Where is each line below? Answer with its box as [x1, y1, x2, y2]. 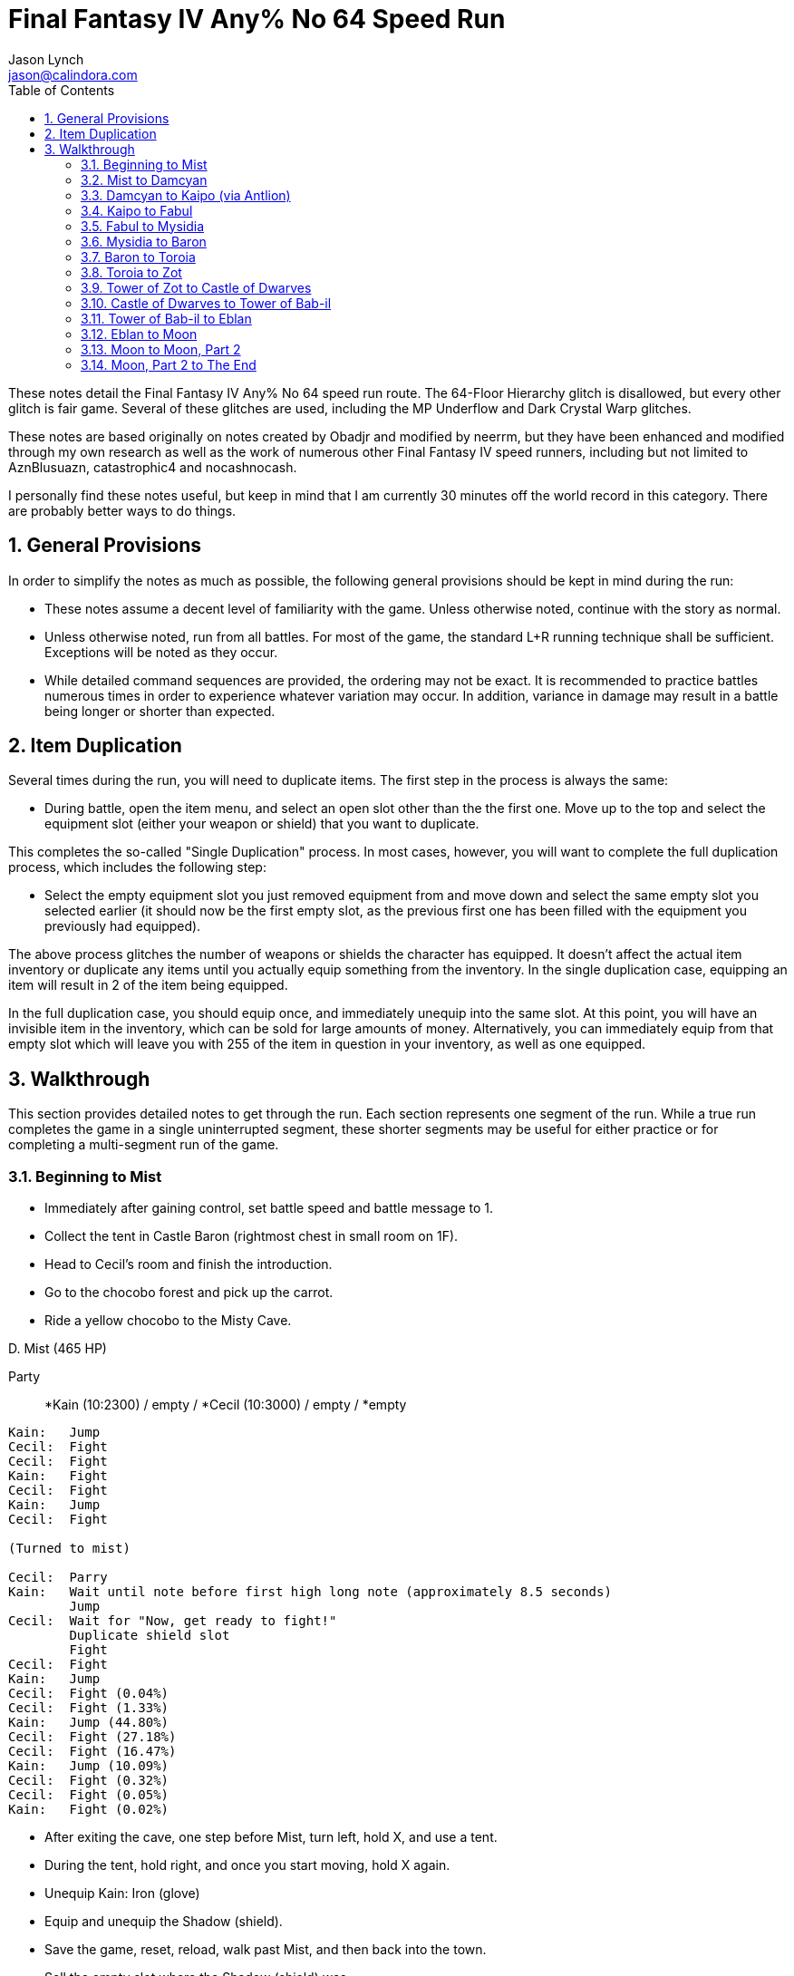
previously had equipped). [44, 918, 201, 935]
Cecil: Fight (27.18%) [8, 1729, 177, 1745]
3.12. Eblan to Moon [81, 325, 198, 342]
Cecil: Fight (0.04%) [8, 1686, 169, 1701]
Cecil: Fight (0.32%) [8, 1773, 169, 1788]
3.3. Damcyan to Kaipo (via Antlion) [81, 187, 291, 203]
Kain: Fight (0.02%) [8, 1802, 169, 1817]
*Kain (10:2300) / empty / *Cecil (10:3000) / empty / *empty [44, 1397, 407, 1413]
